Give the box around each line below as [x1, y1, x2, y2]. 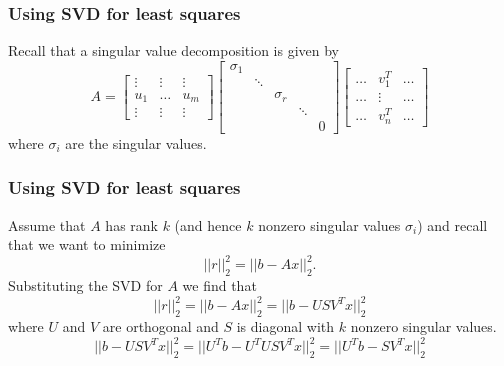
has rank [105, 214, 158, 235]
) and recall [417, 214, 488, 235]
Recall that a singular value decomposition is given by [8, 40, 340, 61]
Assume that [8, 214, 86, 235]
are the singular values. [65, 132, 207, 153]
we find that [182, 275, 257, 296]
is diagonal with [236, 316, 335, 337]
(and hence [174, 214, 242, 235]
